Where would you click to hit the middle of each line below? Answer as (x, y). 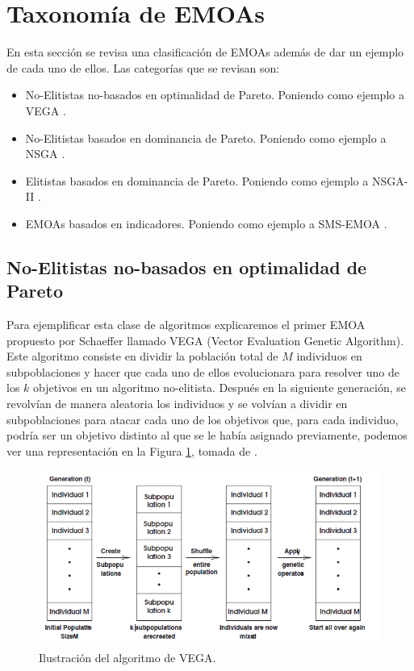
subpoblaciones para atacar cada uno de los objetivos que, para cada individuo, (203, 419)
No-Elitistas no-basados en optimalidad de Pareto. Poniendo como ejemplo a (215, 95)
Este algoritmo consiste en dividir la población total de (142, 356)
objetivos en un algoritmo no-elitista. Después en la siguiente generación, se (220, 388)
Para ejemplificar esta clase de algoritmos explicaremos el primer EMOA (186, 325)
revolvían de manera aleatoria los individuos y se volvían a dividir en (177, 404)
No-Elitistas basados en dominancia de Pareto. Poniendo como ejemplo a (206, 138)
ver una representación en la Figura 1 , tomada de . (132, 450)
